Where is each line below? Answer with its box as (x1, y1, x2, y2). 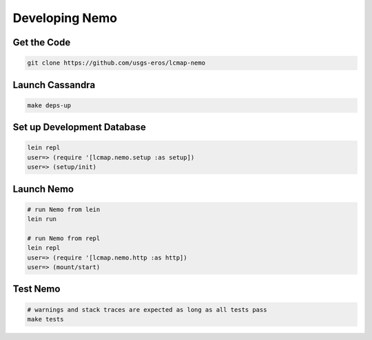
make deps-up (27, 101, 72, 109)
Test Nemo (12, 283, 61, 295)
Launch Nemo (12, 183, 74, 195)
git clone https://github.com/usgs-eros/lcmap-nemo (27, 59, 206, 67)
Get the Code (12, 36, 71, 48)
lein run (27, 215, 57, 223)
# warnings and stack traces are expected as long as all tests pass (27, 306, 267, 313)
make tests (27, 315, 64, 323)
